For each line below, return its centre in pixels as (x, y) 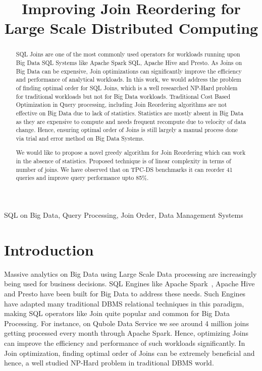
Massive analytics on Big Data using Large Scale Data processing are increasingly (130, 273)
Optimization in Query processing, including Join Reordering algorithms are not (121, 105)
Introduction (49, 249)
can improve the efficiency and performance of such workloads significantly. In (125, 343)
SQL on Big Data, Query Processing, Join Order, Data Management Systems (124, 215)
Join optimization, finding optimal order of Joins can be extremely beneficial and (129, 353)
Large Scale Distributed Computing (131, 28)
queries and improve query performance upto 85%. (82, 178)
